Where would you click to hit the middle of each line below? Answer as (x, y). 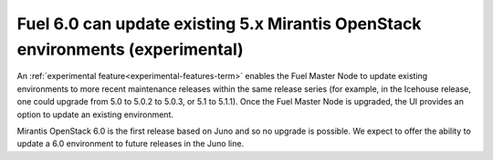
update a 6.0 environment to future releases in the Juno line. (131, 144)
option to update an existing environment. (95, 115)
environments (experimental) (130, 49)
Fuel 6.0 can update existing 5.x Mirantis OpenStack (219, 24)
